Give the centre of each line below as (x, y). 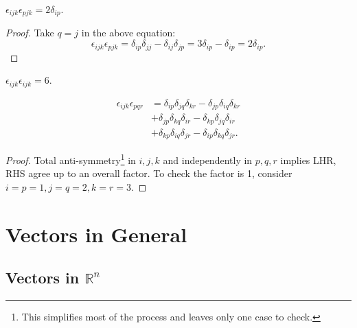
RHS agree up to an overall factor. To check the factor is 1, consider (149, 173)
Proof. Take (30, 33)
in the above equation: (128, 33)
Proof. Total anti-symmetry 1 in (71, 159)
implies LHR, (308, 160)
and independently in (208, 160)
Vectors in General (96, 234)
